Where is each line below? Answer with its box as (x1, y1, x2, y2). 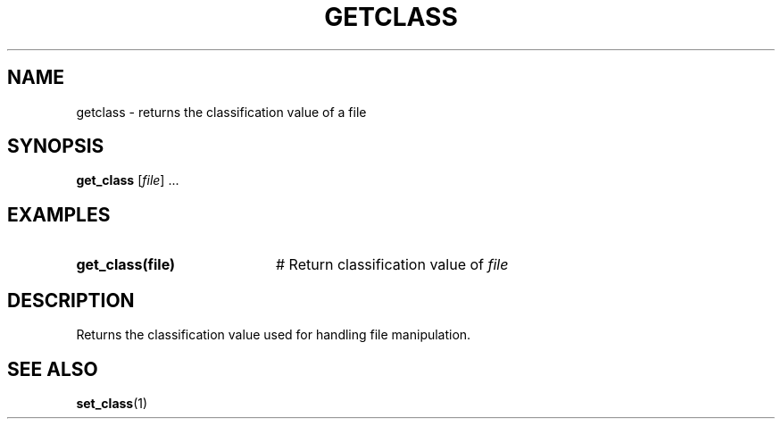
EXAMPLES (7, 203, 111, 226)
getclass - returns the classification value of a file (76, 104, 367, 120)
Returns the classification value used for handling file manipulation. (76, 327, 471, 343)
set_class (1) (76, 395, 148, 411)
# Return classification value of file (275, 255, 509, 274)
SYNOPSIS (7, 135, 104, 158)
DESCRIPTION (7, 288, 135, 312)
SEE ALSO (7, 357, 98, 380)
